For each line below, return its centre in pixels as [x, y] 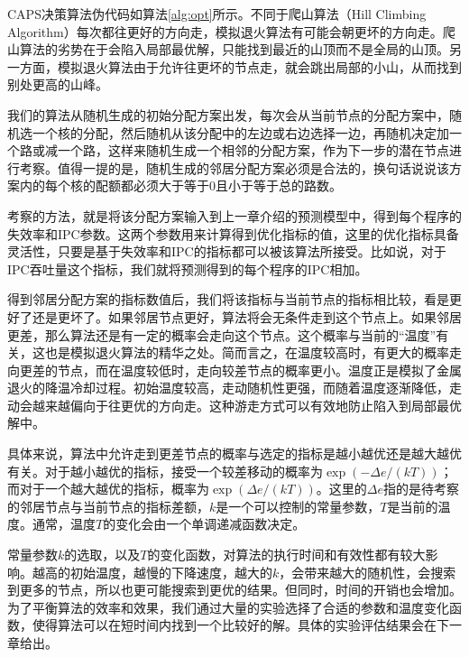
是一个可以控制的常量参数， [298, 506]
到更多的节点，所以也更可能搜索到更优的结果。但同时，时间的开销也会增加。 [234, 590]
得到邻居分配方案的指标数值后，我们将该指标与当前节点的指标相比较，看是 [228, 299]
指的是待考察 [421, 489]
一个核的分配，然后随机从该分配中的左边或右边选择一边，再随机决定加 [240, 132]
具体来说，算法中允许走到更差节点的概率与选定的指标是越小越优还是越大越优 [234, 453]
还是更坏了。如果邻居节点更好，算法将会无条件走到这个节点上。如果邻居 [247, 316]
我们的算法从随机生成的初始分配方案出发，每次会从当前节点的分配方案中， [228, 114]
